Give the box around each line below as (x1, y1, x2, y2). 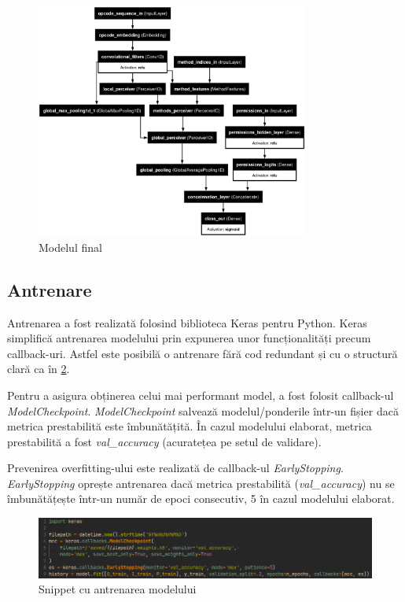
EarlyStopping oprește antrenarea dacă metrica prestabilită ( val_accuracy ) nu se (7, 475, 395, 491)
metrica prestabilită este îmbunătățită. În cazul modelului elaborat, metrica (7, 418, 372, 434)
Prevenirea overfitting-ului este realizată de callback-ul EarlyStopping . (7, 460, 344, 476)
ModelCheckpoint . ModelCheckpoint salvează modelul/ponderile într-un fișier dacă (7, 402, 399, 419)
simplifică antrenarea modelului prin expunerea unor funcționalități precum (7, 330, 371, 346)
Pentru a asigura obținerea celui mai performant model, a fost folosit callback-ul (7, 386, 394, 403)
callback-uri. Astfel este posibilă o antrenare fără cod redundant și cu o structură (7, 345, 398, 361)
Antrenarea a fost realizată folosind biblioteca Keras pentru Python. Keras (7, 314, 367, 331)
